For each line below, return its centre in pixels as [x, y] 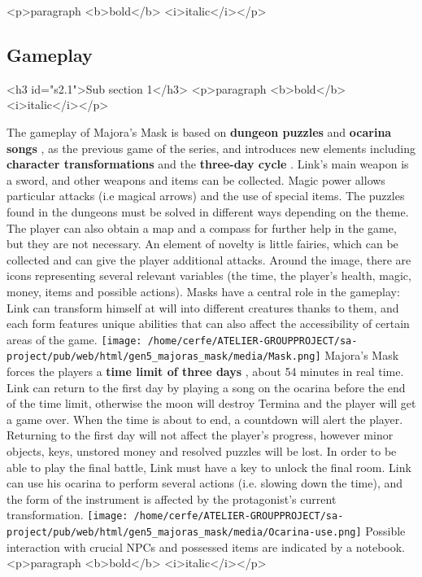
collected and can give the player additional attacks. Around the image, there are [209, 259]
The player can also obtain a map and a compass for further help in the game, [202, 227]
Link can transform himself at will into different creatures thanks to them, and [203, 307]
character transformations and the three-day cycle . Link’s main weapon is [208, 164]
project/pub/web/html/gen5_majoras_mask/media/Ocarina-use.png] [184, 533]
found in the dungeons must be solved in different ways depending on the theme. [208, 211]
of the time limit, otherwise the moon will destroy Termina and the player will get [211, 403]
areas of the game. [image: [74, 339]
